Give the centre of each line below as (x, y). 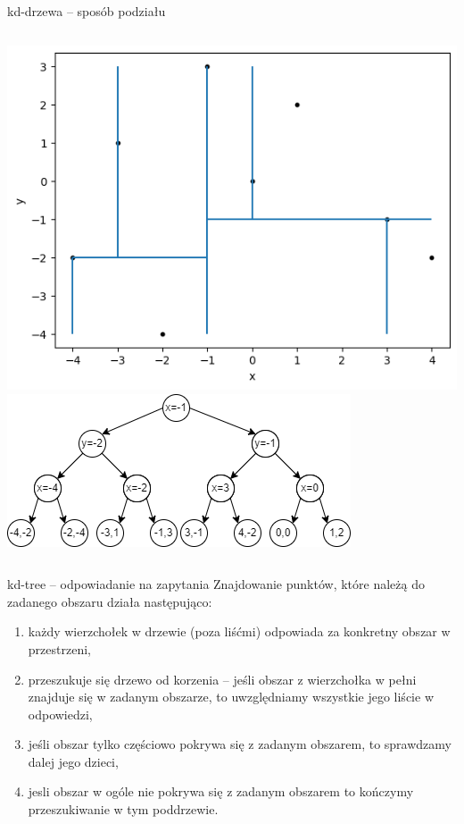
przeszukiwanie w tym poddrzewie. (123, 809)
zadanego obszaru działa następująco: (110, 601)
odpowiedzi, (60, 714)
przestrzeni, (59, 648)
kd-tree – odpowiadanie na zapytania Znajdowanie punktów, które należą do (216, 584)
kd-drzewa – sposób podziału (87, 11)
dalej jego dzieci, (73, 761)
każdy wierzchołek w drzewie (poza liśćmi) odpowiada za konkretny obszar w (239, 631)
